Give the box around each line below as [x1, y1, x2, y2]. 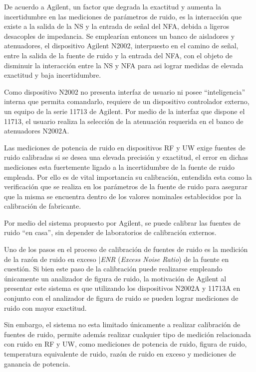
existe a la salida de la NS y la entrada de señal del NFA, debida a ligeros [4, 21, 230, 31]
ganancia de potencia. [4, 358, 70, 369]
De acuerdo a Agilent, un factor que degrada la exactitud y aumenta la [4, 1, 222, 11]
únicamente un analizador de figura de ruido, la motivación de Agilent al [4, 273, 227, 283]
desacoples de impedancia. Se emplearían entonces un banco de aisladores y [4, 30, 235, 41]
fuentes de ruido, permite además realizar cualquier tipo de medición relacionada [4, 329, 251, 339]
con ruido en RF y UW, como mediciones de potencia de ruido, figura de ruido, [4, 339, 247, 349]
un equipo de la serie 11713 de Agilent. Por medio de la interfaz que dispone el [4, 106, 245, 116]
